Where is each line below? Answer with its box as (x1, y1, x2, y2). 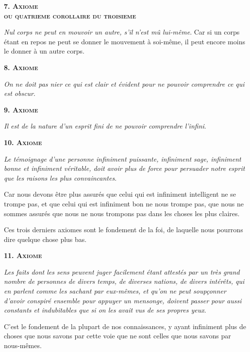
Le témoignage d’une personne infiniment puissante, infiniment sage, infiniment (4, 153, 241, 164)
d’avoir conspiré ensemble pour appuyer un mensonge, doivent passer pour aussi (4, 295, 242, 305)
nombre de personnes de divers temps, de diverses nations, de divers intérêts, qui (4, 276, 245, 286)
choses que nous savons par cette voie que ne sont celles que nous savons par (4, 331, 231, 341)
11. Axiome (4, 250, 42, 260)
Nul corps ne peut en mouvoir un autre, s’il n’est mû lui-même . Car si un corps (4, 27, 240, 37)
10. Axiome (4, 137, 42, 147)
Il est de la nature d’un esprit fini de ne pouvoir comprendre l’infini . (4, 121, 206, 131)
